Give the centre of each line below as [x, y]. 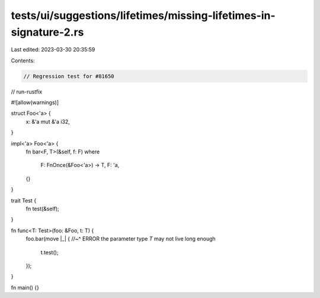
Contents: [23, 60]
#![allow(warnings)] [35, 102]
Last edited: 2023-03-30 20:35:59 [53, 50]
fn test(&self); [42, 209]
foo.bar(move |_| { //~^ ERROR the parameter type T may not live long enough [121, 239]
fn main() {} [25, 287]
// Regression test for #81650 [69, 76]
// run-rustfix [27, 91]
